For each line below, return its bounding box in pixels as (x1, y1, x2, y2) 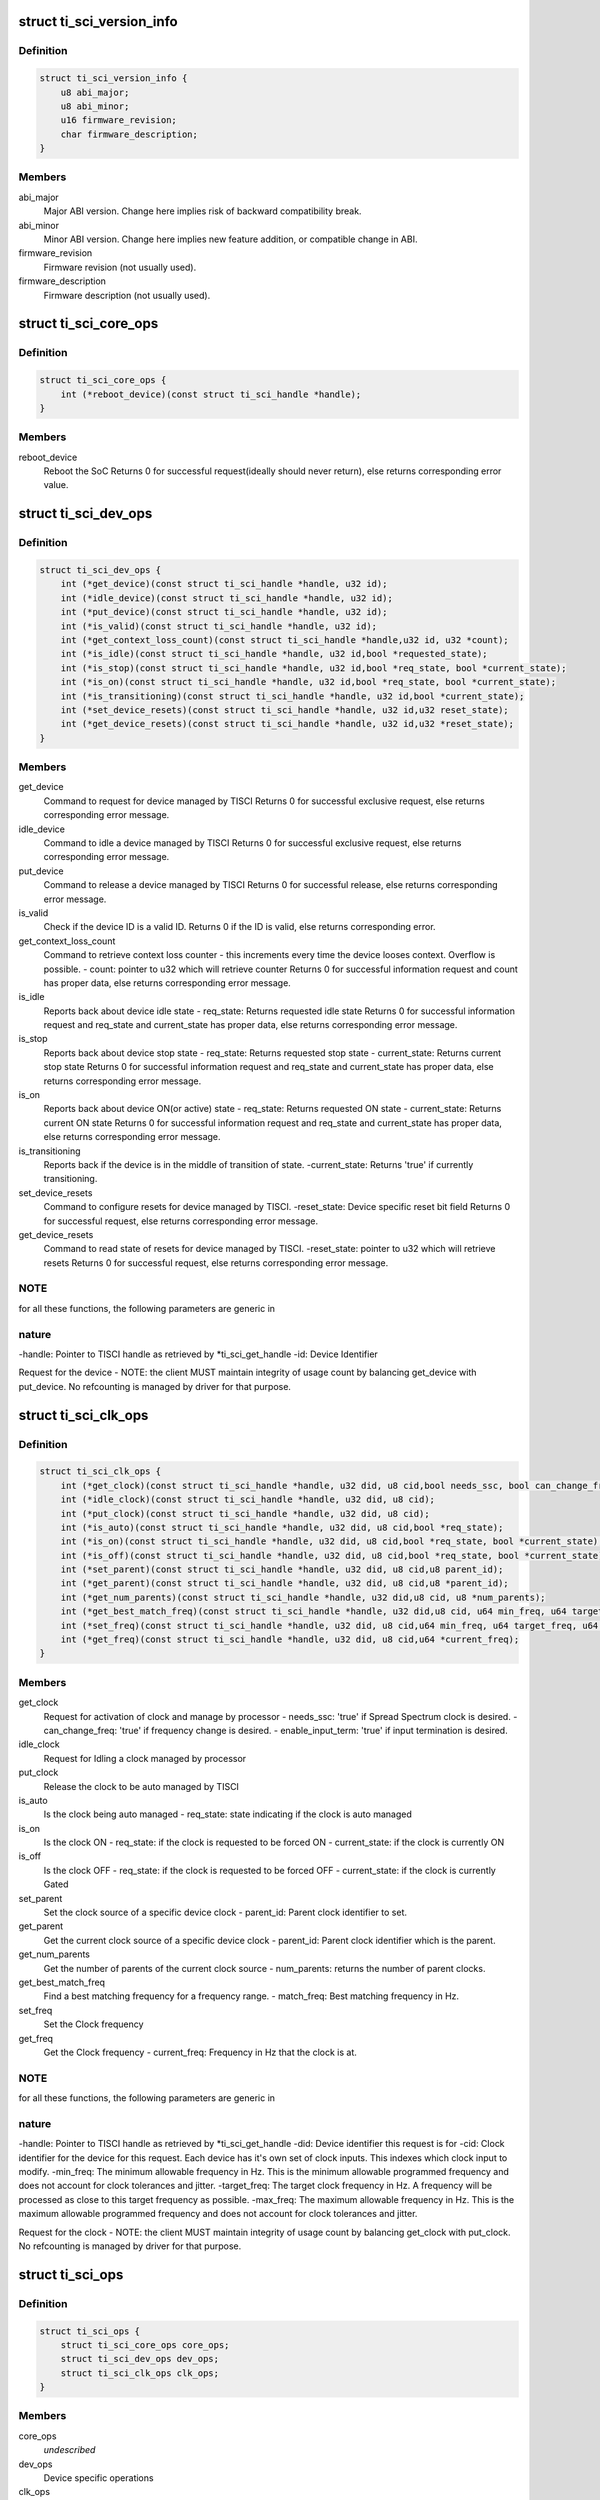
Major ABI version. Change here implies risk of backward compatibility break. (43, 205, 362, 217)
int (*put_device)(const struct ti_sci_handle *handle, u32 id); (60, 606, 388, 618)
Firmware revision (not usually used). (43, 261, 197, 273)
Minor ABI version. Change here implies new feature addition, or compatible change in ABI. (43, 233, 418, 245)
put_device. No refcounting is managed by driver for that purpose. (18, 1380, 292, 1392)
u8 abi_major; (60, 86, 130, 98)
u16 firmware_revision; (60, 115, 177, 126)
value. (43, 479, 69, 491)
